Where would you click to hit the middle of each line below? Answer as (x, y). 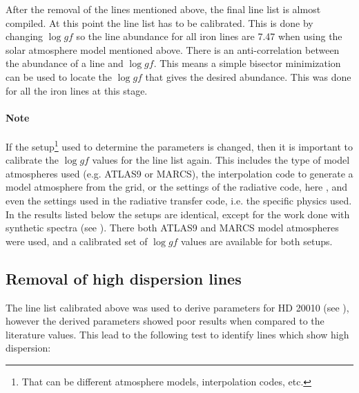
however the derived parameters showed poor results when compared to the (165, 321)
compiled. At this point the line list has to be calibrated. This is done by (159, 22)
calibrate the (32, 160)
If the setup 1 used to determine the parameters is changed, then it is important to (179, 145)
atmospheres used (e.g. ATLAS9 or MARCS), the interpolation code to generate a (179, 173)
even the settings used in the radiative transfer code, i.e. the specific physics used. (179, 200)
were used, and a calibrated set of (77, 241)
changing (25, 36)
